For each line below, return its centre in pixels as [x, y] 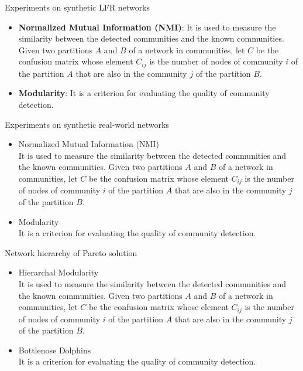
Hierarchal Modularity [58, 272]
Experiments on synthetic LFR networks [78, 7]
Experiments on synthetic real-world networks [87, 124]
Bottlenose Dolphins [55, 350]
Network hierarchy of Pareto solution [71, 252]
